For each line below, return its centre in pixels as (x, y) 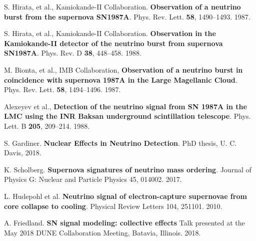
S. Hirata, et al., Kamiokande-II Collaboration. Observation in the (110, 33)
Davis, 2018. (23, 153)
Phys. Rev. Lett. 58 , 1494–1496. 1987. (62, 89)
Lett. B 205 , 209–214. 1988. (47, 126)
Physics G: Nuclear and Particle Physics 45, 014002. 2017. (93, 179)
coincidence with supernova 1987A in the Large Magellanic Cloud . (121, 79)
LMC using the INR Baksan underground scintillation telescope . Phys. (127, 116)
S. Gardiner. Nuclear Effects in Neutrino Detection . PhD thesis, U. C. (120, 143)
